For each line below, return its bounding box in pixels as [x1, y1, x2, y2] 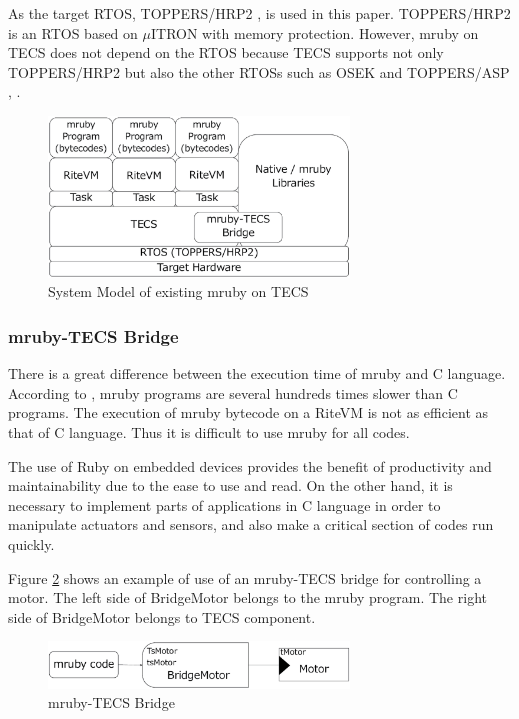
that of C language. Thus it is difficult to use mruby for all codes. [8, 421, 410, 442]
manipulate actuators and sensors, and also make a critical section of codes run [8, 514, 494, 535]
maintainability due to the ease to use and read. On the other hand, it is [8, 475, 453, 496]
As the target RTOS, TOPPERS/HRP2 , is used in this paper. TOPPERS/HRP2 [8, 3, 511, 23]
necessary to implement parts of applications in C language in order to [8, 494, 441, 515]
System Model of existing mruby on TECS [48, 281, 309, 302]
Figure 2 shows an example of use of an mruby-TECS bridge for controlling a [8, 567, 482, 588]
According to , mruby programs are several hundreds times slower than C [8, 382, 458, 403]
